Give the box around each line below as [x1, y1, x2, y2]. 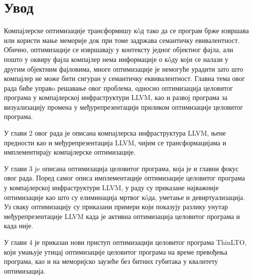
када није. [4, 220, 33, 231]
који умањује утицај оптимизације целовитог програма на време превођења [4, 246, 228, 257]
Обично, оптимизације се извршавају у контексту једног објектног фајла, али [4, 44, 234, 55]
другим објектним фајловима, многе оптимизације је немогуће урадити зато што [4, 63, 243, 74]
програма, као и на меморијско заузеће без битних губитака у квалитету [4, 256, 218, 266]
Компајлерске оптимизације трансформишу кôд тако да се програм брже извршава [4, 25, 249, 36]
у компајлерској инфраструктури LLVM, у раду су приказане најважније [4, 182, 219, 193]
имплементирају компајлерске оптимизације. [4, 147, 136, 157]
